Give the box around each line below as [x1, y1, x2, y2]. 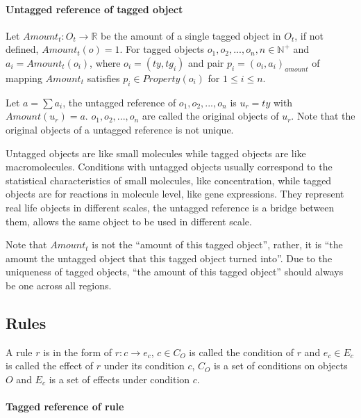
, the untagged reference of [62, 95, 176, 109]
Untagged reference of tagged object [6, 1, 183, 16]
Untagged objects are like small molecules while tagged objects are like [6, 145, 306, 160]
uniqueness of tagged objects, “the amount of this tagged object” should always [6, 264, 344, 279]
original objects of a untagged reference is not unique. [6, 122, 234, 136]
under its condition [103, 358, 185, 373]
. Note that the [291, 108, 355, 123]
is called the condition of [189, 344, 294, 359]
